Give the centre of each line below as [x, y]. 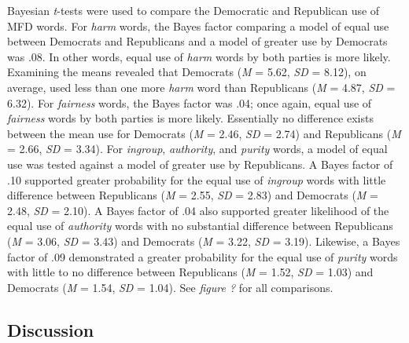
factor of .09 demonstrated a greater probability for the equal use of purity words [203, 256]
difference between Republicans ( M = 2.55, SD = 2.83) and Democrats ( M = [193, 195]
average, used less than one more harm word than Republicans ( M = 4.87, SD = [201, 87]
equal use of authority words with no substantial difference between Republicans [200, 226]
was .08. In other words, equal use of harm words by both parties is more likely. [199, 56]
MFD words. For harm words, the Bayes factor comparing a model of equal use [198, 26]
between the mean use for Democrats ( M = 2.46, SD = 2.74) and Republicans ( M [204, 133]
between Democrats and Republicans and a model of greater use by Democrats [197, 41]
